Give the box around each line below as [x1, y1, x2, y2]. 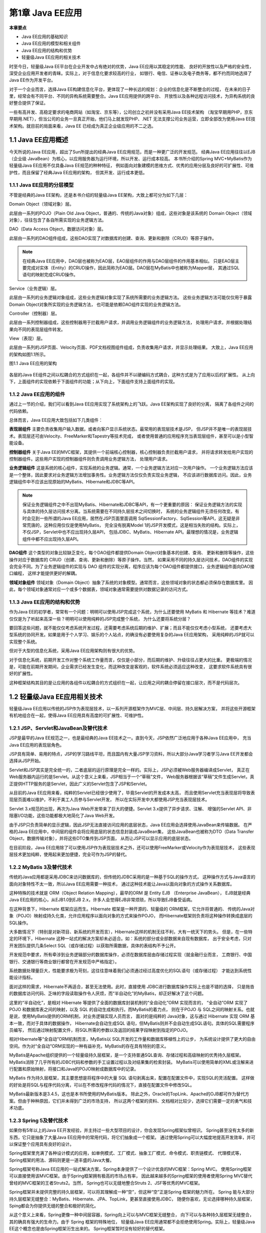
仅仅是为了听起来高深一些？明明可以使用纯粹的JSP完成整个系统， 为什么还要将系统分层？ [9, 616, 191, 621]
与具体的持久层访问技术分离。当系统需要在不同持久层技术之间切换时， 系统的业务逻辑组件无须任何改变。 [22, 508, 235, 514]
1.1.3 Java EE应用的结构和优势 [9, 598, 81, 605]
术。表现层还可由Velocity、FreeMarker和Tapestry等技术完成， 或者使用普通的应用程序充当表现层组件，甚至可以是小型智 [9, 433, 254, 439]
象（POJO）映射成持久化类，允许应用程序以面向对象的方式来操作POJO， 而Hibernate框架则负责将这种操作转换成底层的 [9, 913, 253, 919]
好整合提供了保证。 [9, 100, 48, 106]
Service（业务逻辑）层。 [9, 285, 60, 291]
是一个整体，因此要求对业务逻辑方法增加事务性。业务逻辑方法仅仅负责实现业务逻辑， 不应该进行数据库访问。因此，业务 [9, 471, 252, 478]
